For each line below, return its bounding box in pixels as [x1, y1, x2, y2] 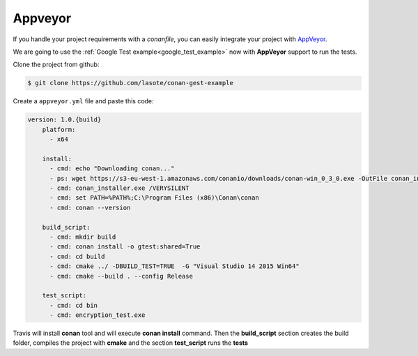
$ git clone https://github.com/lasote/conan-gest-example [27, 79, 233, 87]
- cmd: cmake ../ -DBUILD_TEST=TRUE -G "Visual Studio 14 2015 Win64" [49, 262, 300, 270]
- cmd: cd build [49, 252, 105, 260]
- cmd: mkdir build [49, 232, 116, 241]
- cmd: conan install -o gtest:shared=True [49, 243, 201, 251]
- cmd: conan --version [49, 203, 131, 212]
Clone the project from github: [13, 60, 100, 69]
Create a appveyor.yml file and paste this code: [13, 97, 154, 105]
